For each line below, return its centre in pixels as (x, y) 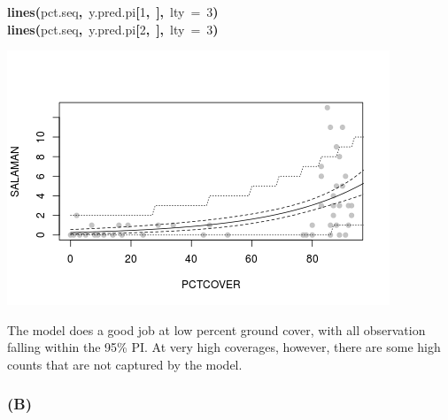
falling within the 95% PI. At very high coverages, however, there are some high (224, 347)
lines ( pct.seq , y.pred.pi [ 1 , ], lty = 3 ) (113, 11)
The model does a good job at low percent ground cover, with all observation (216, 329)
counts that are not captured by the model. (125, 364)
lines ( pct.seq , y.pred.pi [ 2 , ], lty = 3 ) (113, 29)
